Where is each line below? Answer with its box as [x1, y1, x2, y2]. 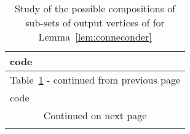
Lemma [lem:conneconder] [38, 30, 152, 44]
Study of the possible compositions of [14, 1, 176, 15]
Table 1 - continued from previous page [10, 73, 181, 87]
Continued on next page [43, 108, 147, 122]
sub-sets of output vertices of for [25, 15, 165, 30]
